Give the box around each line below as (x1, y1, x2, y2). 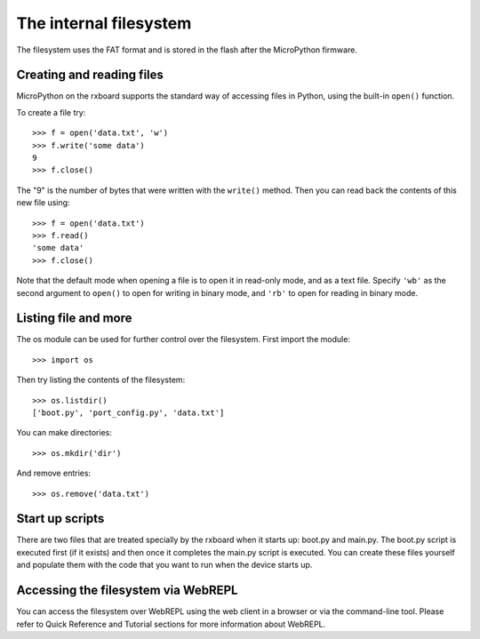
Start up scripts (16, 511, 105, 526)
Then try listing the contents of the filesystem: (16, 374, 186, 386)
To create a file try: (16, 107, 86, 117)
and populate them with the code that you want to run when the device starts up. (16, 560, 313, 571)
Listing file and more (16, 311, 132, 326)
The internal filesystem (16, 13, 192, 33)
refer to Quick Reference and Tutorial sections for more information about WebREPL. (16, 619, 326, 629)
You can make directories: (16, 427, 113, 438)
